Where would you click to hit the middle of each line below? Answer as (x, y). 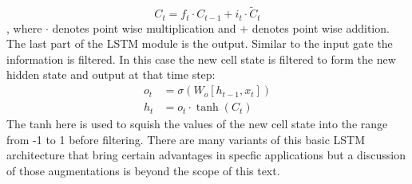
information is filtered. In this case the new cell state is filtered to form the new (201, 59)
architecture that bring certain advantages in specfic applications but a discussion (206, 155)
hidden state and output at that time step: (111, 74)
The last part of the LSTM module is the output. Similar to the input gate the (200, 43)
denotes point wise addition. (321, 27)
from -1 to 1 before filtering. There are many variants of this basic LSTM (186, 139)
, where (24, 27)
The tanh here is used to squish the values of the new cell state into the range (197, 124)
